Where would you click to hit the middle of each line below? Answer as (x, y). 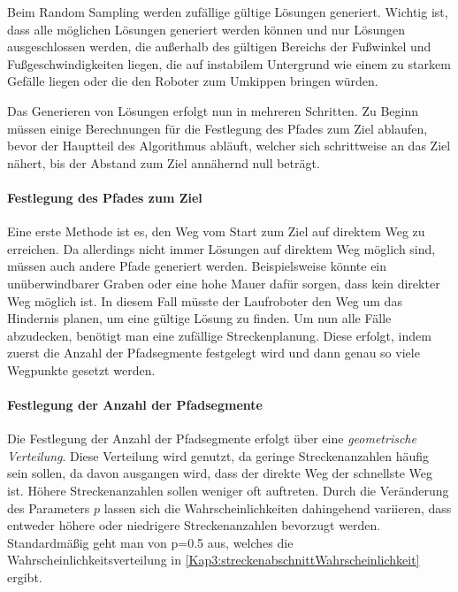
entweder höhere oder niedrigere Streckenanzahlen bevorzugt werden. (194, 525)
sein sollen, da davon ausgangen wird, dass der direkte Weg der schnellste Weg (220, 473)
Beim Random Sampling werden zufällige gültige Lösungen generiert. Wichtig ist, (228, 12)
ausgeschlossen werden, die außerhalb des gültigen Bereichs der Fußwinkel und (219, 46)
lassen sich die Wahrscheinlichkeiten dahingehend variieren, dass (278, 507)
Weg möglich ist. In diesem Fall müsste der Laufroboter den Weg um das (205, 300)
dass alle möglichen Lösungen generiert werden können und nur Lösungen (206, 29)
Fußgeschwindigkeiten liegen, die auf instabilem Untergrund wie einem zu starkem (229, 63)
